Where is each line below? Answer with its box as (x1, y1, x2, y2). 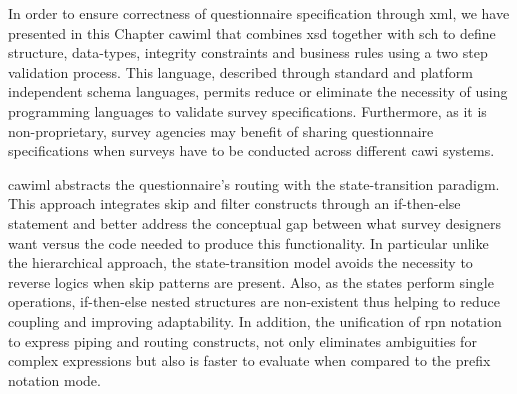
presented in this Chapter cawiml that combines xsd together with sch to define (8, 22, 496, 43)
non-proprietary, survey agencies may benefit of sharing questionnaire (8, 120, 434, 141)
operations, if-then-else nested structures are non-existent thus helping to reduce (8, 291, 500, 312)
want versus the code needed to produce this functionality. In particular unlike (8, 232, 489, 253)
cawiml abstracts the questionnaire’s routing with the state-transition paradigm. (8, 173, 500, 194)
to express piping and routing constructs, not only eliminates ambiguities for (8, 330, 477, 351)
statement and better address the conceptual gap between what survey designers (8, 212, 501, 233)
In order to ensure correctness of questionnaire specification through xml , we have (8, 3, 510, 23)
